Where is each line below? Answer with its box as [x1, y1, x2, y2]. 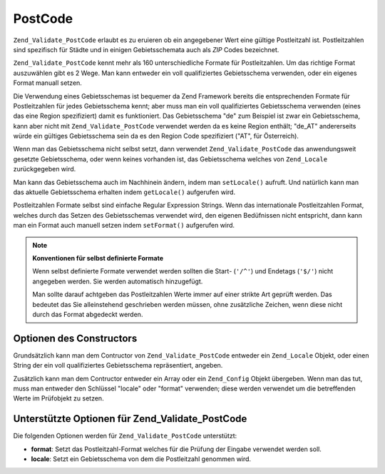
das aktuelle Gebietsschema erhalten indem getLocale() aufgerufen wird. [13, 188, 235, 196]
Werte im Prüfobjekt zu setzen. [13, 394, 104, 403]
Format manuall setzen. [13, 79, 82, 87]
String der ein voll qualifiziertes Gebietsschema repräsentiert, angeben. [13, 361, 223, 370]
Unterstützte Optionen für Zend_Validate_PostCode [13, 413, 247, 425]
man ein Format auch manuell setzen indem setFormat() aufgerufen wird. [13, 221, 235, 230]
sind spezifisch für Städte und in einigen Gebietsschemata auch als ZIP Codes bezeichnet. [13, 45, 279, 54]
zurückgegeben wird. [13, 165, 76, 173]
